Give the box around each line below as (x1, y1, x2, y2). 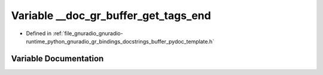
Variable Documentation (11, 54, 104, 64)
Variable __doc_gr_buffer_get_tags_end (11, 9, 212, 22)
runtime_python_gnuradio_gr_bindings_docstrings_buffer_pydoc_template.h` (26, 37, 215, 45)
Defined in (26, 30, 52, 37)
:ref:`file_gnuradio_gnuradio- (53, 30, 123, 37)
